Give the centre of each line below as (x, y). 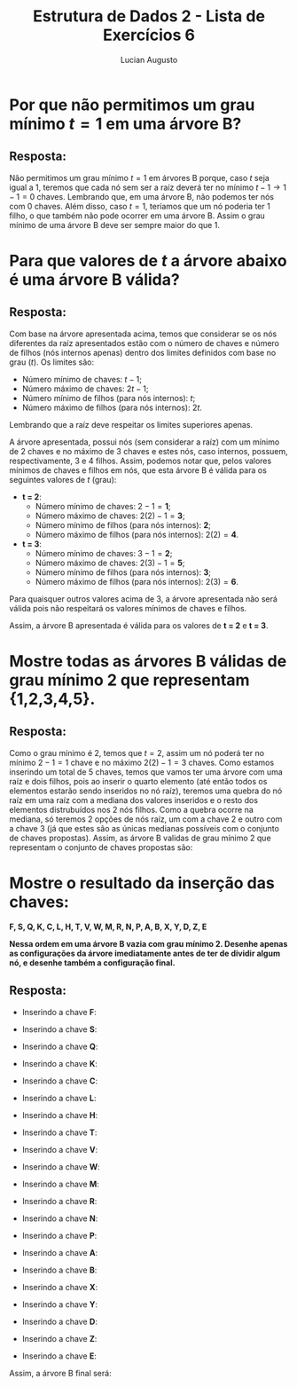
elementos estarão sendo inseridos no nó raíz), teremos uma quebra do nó (146, 791)
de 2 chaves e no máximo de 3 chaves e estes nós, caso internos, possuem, (148, 451)
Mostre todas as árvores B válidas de (148, 661)
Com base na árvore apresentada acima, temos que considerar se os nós (143, 334)
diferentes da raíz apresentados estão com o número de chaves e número (144, 343)
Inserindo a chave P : (59, 1235)
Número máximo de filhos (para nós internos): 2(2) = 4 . (137, 534)
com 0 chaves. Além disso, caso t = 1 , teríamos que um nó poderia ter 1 (140, 206)
